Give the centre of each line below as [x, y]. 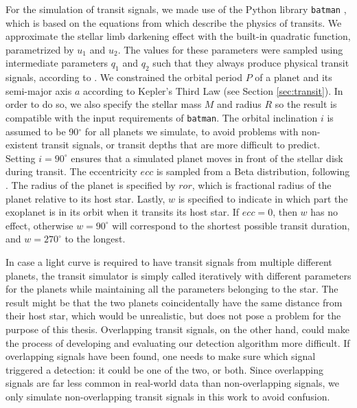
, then [285, 212]
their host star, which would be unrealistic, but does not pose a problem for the [173, 316]
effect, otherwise [39, 225]
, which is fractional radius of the [262, 185]
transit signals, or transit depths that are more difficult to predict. [181, 145]
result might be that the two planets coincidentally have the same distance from [174, 302]
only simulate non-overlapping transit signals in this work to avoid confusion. [168, 396]
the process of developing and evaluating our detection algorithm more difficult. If [178, 342]
